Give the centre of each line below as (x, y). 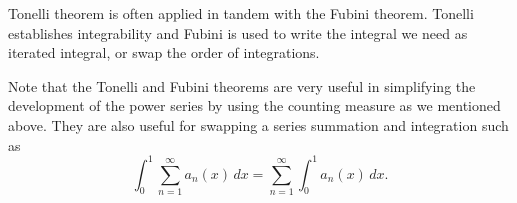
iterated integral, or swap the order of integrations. (164, 52)
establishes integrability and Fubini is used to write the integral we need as (238, 32)
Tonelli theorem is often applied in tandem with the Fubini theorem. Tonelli (241, 13)
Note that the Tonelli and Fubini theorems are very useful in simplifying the (242, 85)
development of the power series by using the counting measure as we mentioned (254, 105)
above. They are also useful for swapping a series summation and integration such (258, 124)
